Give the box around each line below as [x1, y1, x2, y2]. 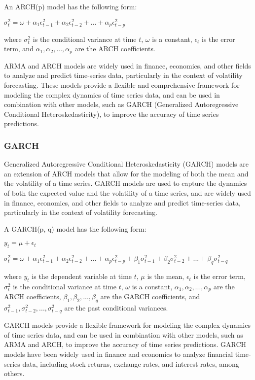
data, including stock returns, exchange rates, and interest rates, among [22, 358, 239, 369]
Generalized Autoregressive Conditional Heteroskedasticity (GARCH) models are [4, 159, 249, 169]
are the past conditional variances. [64, 303, 168, 313]
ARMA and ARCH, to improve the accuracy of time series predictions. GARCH [4, 339, 247, 349]
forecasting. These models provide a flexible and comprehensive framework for [4, 80, 240, 90]
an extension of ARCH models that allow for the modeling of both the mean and [4, 168, 249, 178]
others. [4, 368, 25, 379]
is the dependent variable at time [32, 271, 132, 281]
